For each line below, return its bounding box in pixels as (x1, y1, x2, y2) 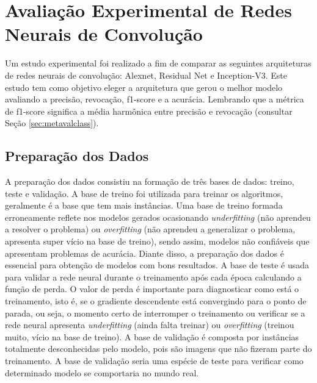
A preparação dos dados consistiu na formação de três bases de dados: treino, (5, 175, 294, 188)
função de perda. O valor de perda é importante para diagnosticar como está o (5, 282, 299, 295)
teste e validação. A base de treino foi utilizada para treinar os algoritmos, (5, 187, 283, 199)
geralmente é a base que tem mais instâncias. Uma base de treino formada (5, 199, 283, 212)
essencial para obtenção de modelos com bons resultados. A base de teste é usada (5, 259, 310, 271)
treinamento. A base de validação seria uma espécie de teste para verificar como (5, 354, 304, 367)
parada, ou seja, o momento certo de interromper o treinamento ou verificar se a (5, 306, 305, 319)
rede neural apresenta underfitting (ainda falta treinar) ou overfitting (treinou (5, 318, 294, 331)
